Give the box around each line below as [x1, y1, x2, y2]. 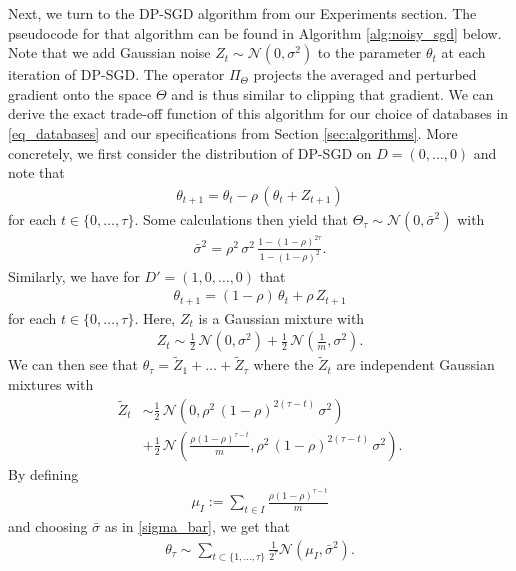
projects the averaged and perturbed [253, 64, 477, 85]
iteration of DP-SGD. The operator [8, 64, 225, 85]
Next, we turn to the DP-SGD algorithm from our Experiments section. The [8, 3, 477, 23]
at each [441, 42, 486, 63]
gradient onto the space [8, 83, 152, 104]
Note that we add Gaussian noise [8, 42, 211, 63]
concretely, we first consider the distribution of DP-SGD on [8, 142, 372, 163]
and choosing [8, 516, 88, 537]
